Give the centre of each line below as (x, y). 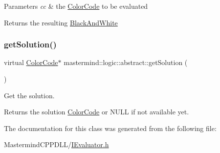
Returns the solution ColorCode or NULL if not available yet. (97, 112)
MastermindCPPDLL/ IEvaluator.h (56, 144)
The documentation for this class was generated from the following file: (110, 128)
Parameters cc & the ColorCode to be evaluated (76, 6)
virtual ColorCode (31, 62)
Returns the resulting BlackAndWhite (61, 22)
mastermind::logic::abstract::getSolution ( (126, 62)
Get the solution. (29, 95)
